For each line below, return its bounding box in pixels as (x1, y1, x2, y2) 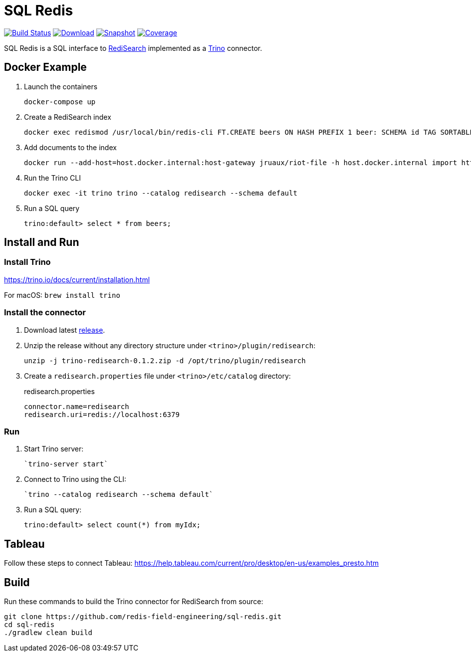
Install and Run (4, 236, 79, 249)
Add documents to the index (24, 143, 117, 152)
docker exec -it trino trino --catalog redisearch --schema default (24, 189, 297, 197)
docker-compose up (24, 97, 96, 106)
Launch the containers (24, 82, 98, 91)
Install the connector (4, 307, 86, 318)
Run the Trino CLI (24, 173, 81, 182)
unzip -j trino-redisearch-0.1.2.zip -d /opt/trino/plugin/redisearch (24, 356, 306, 365)
